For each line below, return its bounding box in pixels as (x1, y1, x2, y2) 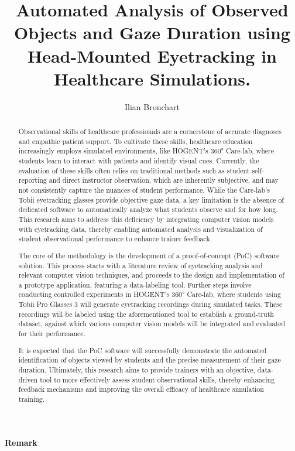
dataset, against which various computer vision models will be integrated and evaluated (18, 319, 286, 329)
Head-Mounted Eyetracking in (27, 43, 277, 67)
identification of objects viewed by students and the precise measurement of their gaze (18, 355, 281, 365)
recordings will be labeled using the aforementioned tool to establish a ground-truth (18, 309, 274, 319)
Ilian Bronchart (124, 100, 180, 112)
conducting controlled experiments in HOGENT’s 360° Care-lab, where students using (18, 289, 281, 299)
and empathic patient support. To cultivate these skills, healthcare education (18, 136, 253, 146)
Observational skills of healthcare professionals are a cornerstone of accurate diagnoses (18, 127, 282, 136)
